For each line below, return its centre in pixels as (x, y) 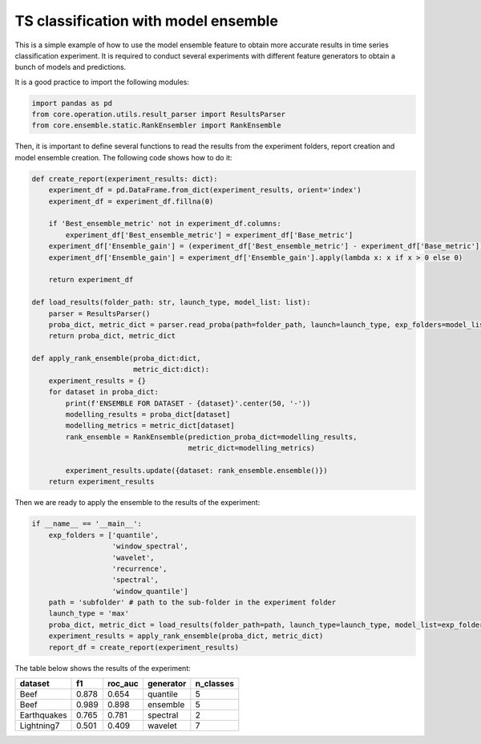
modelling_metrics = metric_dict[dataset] (150, 426)
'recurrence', (139, 568)
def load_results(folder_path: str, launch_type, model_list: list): (171, 302)
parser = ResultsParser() (99, 313)
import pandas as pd (72, 103)
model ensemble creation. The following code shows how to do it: (123, 157)
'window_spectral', (150, 546)
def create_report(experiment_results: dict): (125, 179)
